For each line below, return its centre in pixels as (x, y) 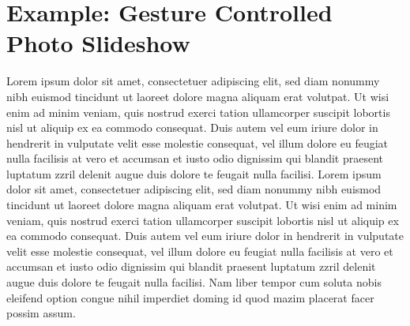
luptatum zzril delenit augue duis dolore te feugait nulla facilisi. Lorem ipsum (194, 173)
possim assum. (41, 313)
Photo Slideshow (98, 43)
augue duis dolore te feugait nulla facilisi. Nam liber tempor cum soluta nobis (194, 282)
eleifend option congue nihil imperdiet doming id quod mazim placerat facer (190, 297)
